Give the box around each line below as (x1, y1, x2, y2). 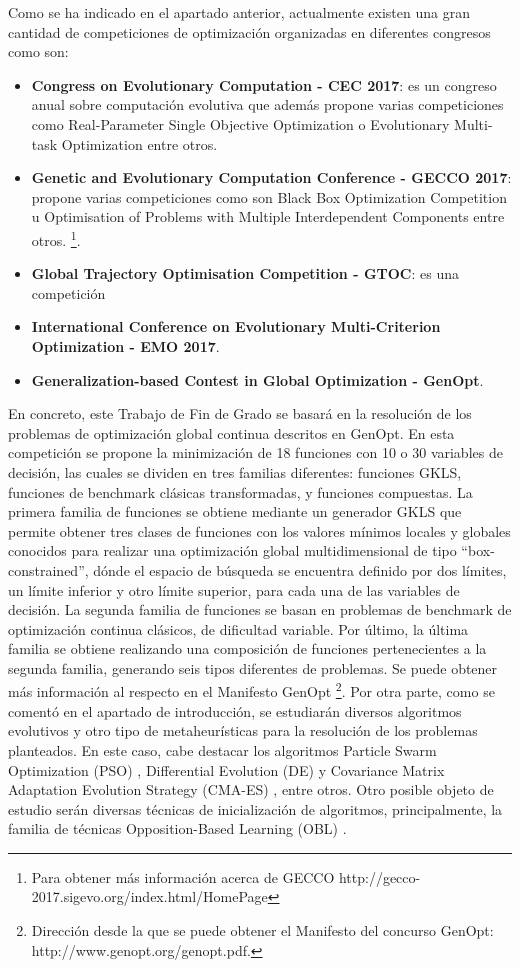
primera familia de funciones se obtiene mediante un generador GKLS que (8, 501, 462, 522)
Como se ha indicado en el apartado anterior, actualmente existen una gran (8, 2, 470, 22)
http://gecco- (338, 866, 421, 887)
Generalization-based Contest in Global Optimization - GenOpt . (31, 369, 484, 390)
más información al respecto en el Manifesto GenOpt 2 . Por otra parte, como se (8, 678, 495, 702)
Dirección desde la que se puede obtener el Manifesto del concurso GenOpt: (31, 920, 494, 941)
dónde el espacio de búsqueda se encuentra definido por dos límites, (93, 559, 507, 580)
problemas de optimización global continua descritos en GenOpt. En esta (8, 422, 455, 443)
